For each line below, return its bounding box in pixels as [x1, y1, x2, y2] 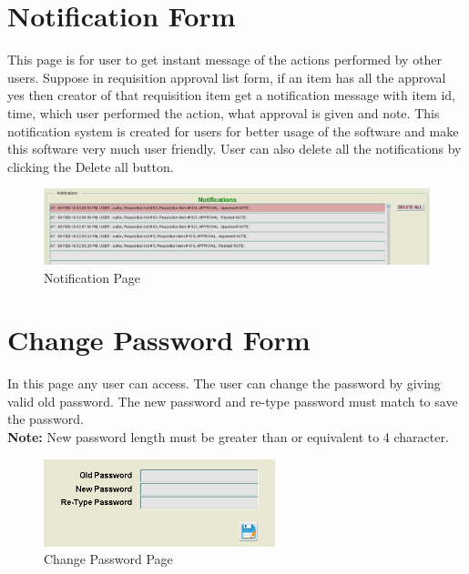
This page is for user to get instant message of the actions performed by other [7, 50, 443, 69]
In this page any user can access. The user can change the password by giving [7, 374, 441, 393]
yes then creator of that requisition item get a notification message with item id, [7, 86, 455, 105]
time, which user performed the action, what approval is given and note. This [7, 103, 440, 122]
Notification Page [44, 267, 140, 287]
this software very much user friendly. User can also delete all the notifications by [7, 139, 462, 158]
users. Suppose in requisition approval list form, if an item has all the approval [7, 67, 446, 86]
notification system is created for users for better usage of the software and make [7, 121, 459, 140]
